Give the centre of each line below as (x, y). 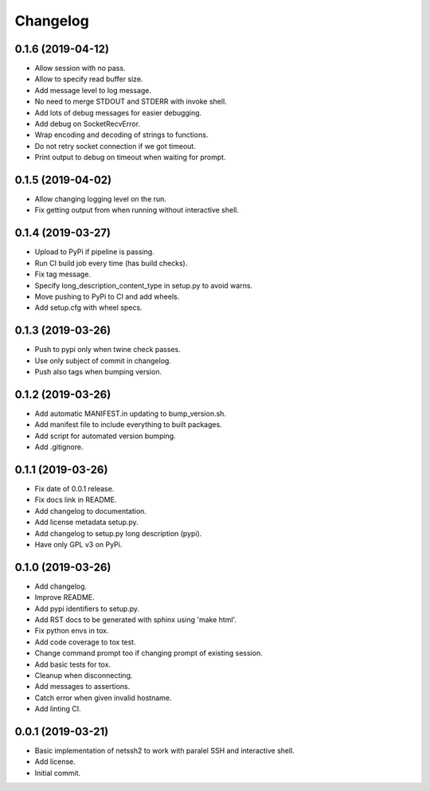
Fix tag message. (63, 274)
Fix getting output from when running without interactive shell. (137, 210)
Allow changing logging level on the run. (101, 199)
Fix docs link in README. (76, 500)
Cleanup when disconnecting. (84, 675)
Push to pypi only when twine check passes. (107, 350)
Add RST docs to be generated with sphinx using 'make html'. (136, 620)
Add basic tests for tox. (73, 664)
